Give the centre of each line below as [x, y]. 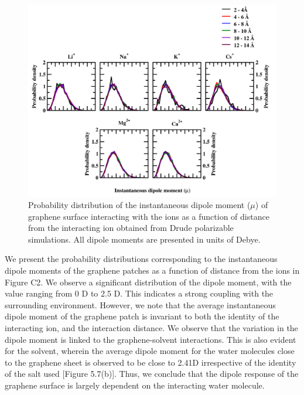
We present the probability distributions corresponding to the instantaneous [141, 259]
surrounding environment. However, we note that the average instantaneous [140, 304]
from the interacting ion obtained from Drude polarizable [131, 228]
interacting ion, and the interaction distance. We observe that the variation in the [151, 328]
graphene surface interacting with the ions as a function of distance [149, 216]
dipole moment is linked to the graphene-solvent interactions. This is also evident [151, 339]
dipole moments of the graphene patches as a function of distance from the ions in [152, 270]
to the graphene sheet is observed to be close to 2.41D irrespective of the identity [151, 362]
